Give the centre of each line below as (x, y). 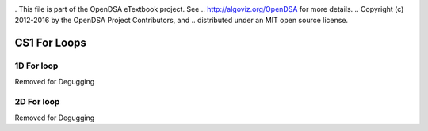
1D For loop (36, 65)
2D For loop (37, 102)
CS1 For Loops (51, 43)
